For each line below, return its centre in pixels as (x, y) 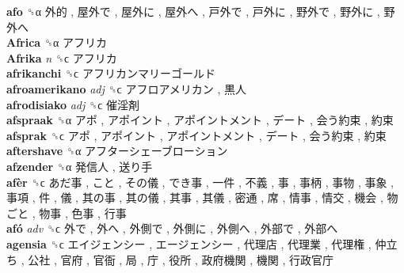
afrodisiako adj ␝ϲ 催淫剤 (73, 104)
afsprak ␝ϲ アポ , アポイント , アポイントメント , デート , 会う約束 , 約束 (196, 135)
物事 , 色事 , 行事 (83, 212)
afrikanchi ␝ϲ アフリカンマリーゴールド (111, 73)
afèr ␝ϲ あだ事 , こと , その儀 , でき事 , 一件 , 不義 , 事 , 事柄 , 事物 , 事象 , (200, 182)
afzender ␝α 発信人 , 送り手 (80, 166)
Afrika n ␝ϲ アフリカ (62, 57)
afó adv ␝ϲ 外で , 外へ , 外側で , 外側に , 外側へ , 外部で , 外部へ (172, 228)
